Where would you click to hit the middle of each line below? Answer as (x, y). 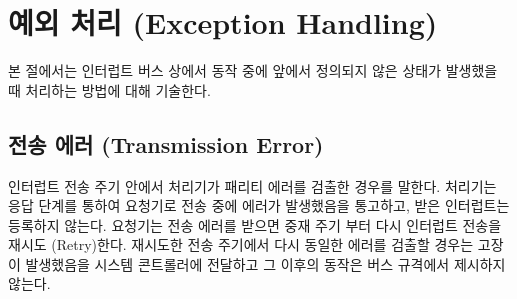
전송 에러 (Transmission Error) (166, 143)
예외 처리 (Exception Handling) (223, 22)
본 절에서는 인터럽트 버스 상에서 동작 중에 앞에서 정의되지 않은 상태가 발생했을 (253, 70)
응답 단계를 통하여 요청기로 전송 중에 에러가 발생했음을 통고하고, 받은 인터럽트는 (259, 205)
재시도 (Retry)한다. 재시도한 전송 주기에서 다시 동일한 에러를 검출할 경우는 (241, 244)
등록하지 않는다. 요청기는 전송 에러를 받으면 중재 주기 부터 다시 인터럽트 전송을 (255, 224)
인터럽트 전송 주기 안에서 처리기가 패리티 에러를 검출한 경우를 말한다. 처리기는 (252, 185)
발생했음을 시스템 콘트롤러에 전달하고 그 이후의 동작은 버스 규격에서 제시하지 (265, 263)
